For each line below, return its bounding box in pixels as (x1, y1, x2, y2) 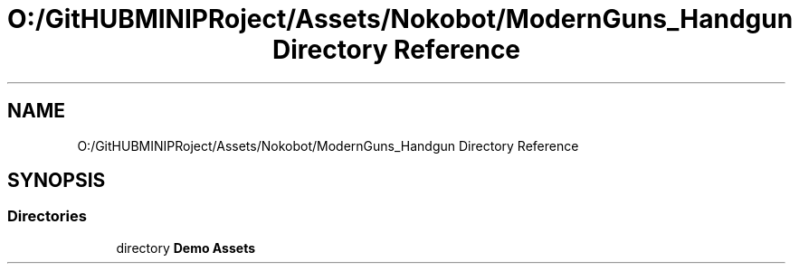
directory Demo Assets (116, 239, 255, 256)
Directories (7, 207, 87, 226)
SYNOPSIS (7, 169, 106, 192)
